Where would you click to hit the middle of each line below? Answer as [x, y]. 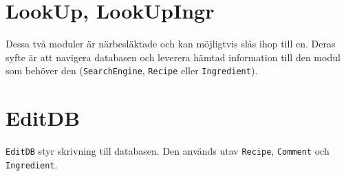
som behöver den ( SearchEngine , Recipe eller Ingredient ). [132, 70]
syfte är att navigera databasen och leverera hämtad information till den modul [173, 57]
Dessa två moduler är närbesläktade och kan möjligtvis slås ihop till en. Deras [171, 44]
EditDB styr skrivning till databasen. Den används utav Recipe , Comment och [167, 151]
